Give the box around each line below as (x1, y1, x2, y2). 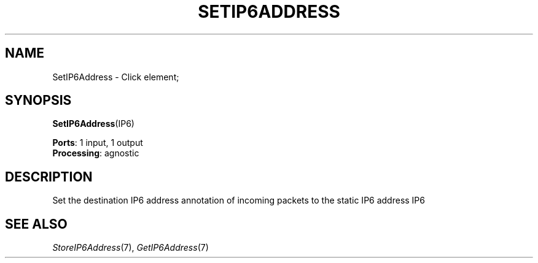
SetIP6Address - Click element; (52, 71, 179, 82)
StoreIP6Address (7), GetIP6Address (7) (52, 242, 209, 253)
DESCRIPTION (5, 169, 93, 185)
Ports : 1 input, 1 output (52, 137, 143, 148)
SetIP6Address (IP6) (52, 118, 134, 129)
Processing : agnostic (52, 148, 139, 159)
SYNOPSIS (5, 93, 72, 109)
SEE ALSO (5, 216, 68, 232)
